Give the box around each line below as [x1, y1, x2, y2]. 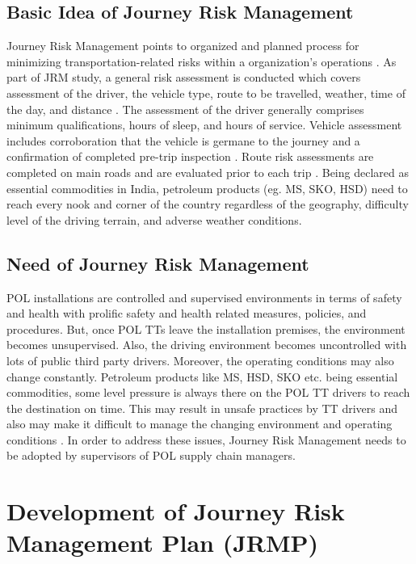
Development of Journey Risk [6, 495, 345, 528]
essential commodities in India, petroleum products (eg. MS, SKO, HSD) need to [6, 179, 408, 196]
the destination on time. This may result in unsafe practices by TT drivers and [6, 399, 397, 416]
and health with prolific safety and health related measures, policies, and [6, 305, 367, 322]
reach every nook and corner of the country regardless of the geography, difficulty [6, 196, 409, 213]
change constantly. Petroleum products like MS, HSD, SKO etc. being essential [6, 368, 398, 385]
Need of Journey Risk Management [6, 250, 309, 276]
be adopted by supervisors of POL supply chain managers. [6, 447, 296, 464]
